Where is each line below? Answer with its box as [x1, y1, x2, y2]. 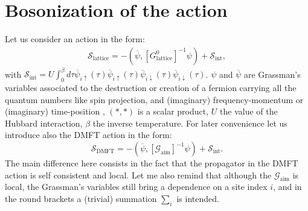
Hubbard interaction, [5, 116, 83, 129]
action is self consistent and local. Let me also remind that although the [5, 168, 272, 181]
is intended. [176, 192, 219, 204]
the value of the [220, 105, 278, 118]
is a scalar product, [137, 105, 209, 118]
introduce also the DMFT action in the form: [5, 128, 172, 141]
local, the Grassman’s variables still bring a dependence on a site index [5, 180, 268, 193]
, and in [273, 180, 302, 193]
